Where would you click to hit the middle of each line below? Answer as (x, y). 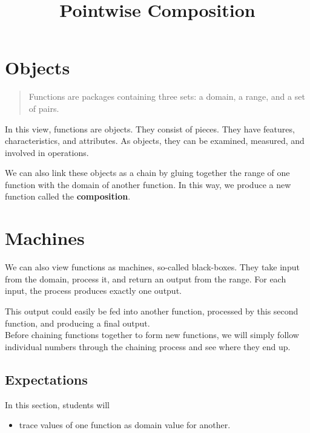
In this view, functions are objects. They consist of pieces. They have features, (150, 129)
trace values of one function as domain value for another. (125, 425)
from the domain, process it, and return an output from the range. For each (146, 278)
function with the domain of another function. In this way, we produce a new (148, 184)
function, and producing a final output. (77, 323)
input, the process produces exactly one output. (93, 291)
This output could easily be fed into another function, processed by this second (152, 311)
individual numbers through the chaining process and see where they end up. (148, 346)
